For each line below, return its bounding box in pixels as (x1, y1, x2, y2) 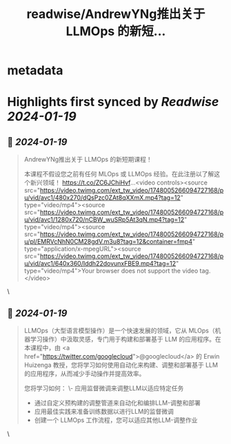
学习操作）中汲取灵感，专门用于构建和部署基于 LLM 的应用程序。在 (30, 335, 222, 343)
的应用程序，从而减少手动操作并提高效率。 (23, 370, 145, 377)
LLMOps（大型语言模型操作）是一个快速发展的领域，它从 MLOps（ (23, 326, 215, 335)
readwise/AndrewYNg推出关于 (26, 6, 205, 22)
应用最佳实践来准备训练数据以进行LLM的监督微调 (34, 408, 174, 415)
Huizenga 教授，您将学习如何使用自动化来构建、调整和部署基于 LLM (23, 361, 219, 369)
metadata (7, 63, 63, 78)
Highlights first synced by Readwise (7, 94, 219, 110)
